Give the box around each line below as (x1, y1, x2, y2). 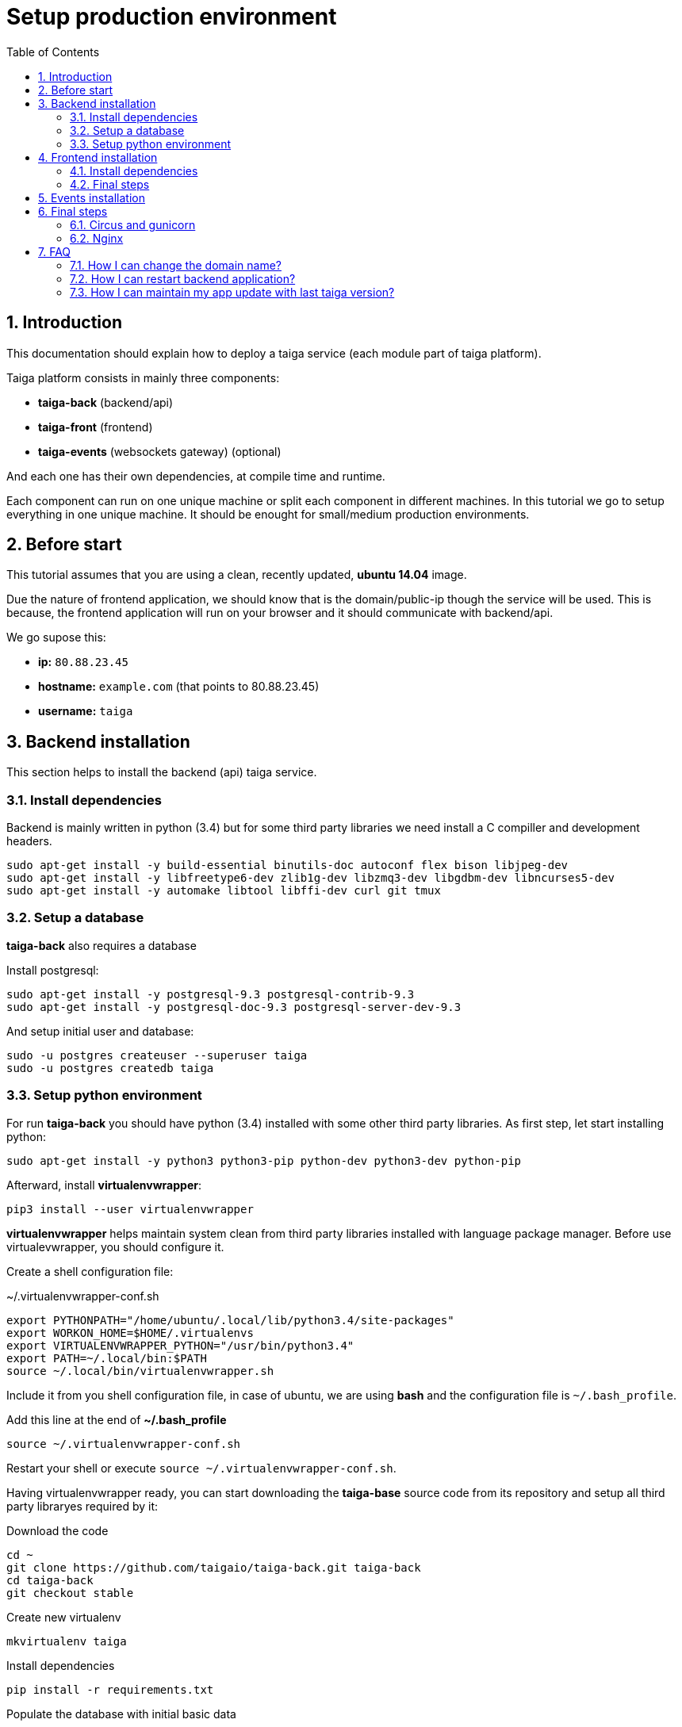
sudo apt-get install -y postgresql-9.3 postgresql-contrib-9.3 (6, 987, 415, 1001)
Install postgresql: (6, 963, 99, 977)
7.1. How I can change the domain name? (70, 258, 282, 272)
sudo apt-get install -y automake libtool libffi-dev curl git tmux (6, 884, 441, 898)
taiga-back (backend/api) (38, 395, 174, 409)
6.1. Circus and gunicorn (70, 217, 196, 232)
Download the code (6, 1523, 109, 1537)
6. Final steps (38, 204, 108, 218)
